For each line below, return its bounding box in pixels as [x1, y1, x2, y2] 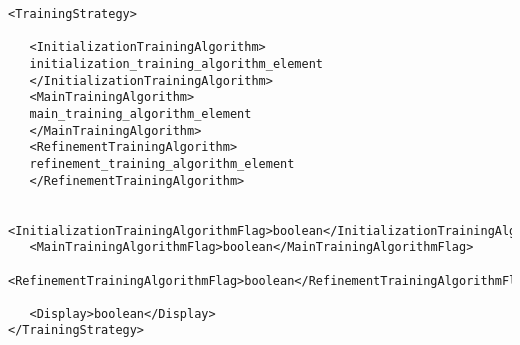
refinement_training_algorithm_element [29, 156, 295, 171]
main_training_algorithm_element [29, 106, 252, 121]
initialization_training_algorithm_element [29, 56, 323, 71]
